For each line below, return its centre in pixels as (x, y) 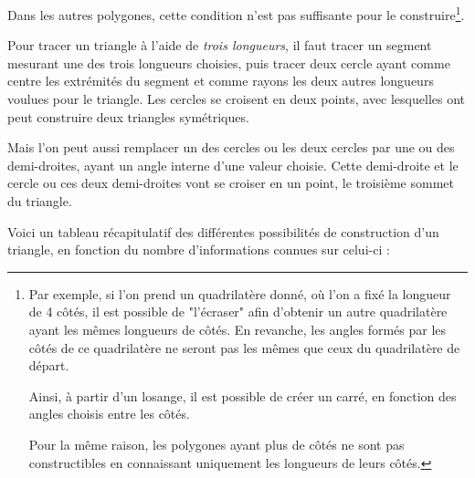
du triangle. (40, 201)
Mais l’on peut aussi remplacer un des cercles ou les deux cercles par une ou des (231, 147)
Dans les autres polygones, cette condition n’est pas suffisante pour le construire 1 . (236, 13)
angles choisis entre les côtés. (109, 414)
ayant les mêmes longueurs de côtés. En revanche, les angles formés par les (237, 329)
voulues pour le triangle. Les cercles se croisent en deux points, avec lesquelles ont (237, 99)
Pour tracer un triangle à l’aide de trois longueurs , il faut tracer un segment (220, 45)
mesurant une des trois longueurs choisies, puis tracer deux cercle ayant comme (229, 62)
